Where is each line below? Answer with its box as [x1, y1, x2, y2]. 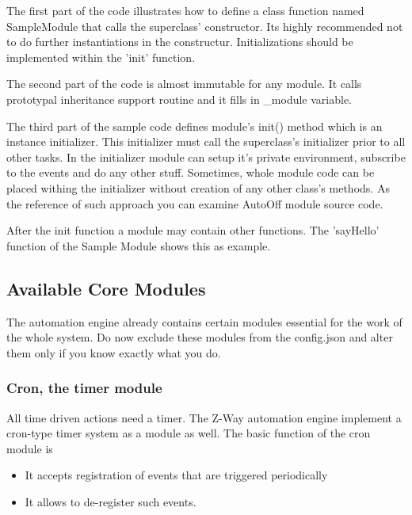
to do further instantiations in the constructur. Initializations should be [6, 33, 353, 50]
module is [6, 440, 53, 456]
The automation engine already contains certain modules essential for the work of [6, 313, 402, 330]
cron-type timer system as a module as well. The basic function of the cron [6, 425, 371, 441]
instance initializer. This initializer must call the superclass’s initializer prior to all [6, 133, 406, 150]
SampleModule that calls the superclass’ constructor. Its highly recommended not [6, 17, 403, 34]
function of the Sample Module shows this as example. [6, 237, 271, 254]
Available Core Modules [6, 276, 206, 300]
